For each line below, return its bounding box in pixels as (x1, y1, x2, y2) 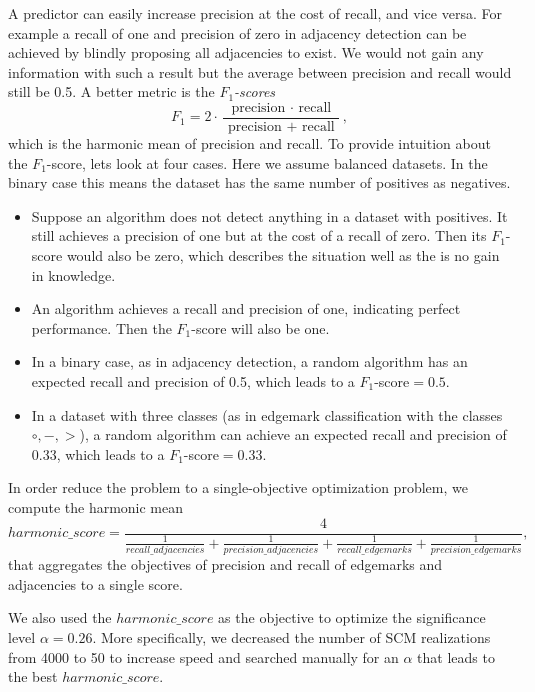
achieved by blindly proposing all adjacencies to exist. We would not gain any (8, 42, 484, 63)
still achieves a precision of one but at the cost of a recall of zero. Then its (31, 225, 487, 246)
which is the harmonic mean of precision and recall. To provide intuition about (8, 133, 491, 154)
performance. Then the (31, 317, 172, 338)
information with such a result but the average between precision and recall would (8, 61, 512, 82)
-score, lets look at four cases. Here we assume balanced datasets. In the (46, 152, 488, 173)
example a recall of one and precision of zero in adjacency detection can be (8, 22, 467, 43)
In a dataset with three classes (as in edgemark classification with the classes (31, 404, 503, 425)
